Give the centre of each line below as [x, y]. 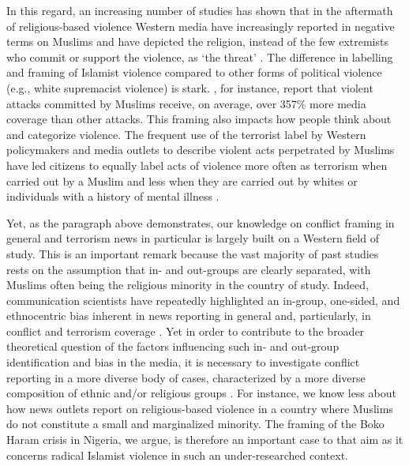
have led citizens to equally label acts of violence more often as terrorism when [197, 165]
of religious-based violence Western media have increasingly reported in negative [201, 26]
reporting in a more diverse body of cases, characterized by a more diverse [186, 377]
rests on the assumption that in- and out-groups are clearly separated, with [189, 269]
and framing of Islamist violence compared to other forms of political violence [194, 72]
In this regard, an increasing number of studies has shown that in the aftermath [200, 10]
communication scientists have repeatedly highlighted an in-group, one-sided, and [203, 300]
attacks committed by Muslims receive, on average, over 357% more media [186, 103]
